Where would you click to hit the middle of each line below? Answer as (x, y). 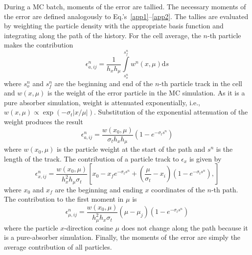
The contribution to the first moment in (64, 199)
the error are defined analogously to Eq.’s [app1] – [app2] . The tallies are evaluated (126, 16)
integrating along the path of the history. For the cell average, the (103, 35)
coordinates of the (178, 189)
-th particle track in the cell (201, 83)
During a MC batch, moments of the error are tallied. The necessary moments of (125, 6)
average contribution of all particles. (58, 246)
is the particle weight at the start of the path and (131, 149)
